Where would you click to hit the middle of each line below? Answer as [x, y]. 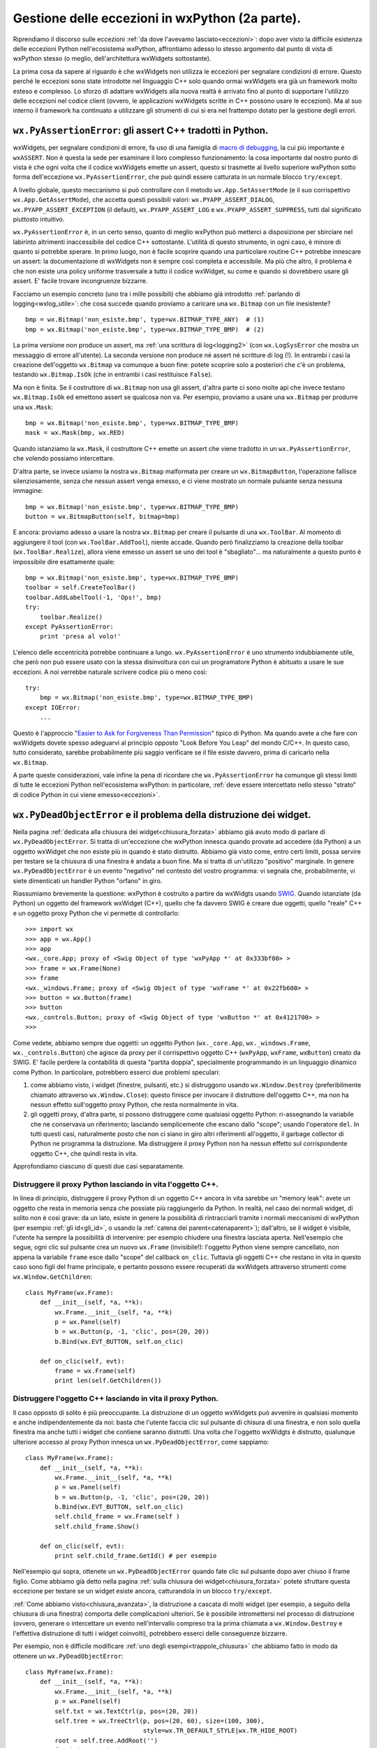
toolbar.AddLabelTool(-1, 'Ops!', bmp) [94, 597]
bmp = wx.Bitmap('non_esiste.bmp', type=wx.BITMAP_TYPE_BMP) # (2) [145, 329]
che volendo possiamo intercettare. [64, 459]
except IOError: [53, 707]
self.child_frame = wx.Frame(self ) [118, 1517]
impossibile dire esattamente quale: [64, 561]
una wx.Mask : [33, 407]
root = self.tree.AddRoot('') [106, 1740]
